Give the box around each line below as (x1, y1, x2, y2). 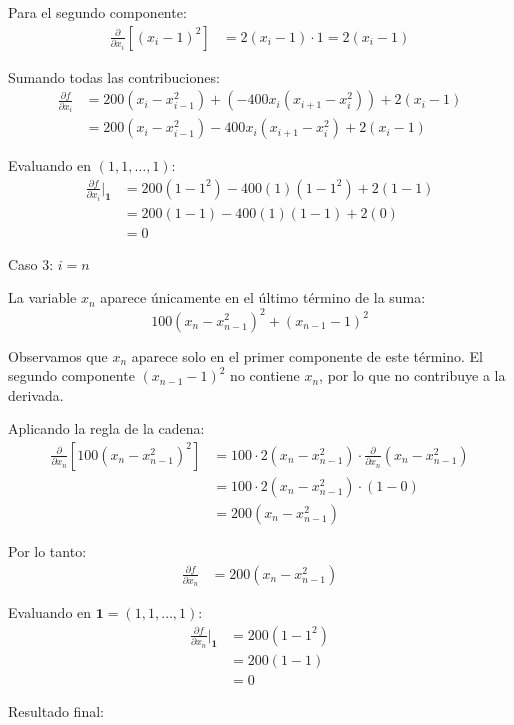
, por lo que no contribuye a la (319, 365, 506, 386)
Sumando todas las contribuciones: (8, 66, 220, 87)
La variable (8, 287, 77, 308)
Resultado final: (8, 700, 104, 721)
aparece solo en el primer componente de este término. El (131, 345, 483, 366)
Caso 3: (8, 253, 54, 274)
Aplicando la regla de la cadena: (8, 418, 205, 439)
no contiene (230, 365, 300, 386)
